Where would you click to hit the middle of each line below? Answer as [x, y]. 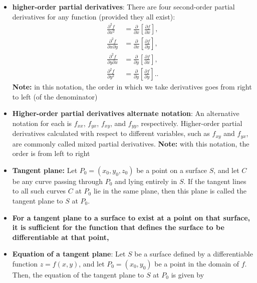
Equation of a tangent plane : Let [69, 254]
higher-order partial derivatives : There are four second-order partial [123, 6]
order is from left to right [51, 153]
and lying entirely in [146, 181]
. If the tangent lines [215, 181]
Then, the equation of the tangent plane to [78, 274]
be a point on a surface [172, 170]
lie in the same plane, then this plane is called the [170, 191]
